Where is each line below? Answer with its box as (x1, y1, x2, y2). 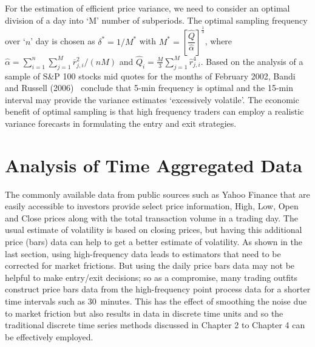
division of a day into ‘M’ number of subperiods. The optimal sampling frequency (5, 13, 308, 26)
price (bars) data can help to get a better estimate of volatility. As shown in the (5, 235, 303, 248)
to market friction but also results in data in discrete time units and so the (5, 306, 283, 319)
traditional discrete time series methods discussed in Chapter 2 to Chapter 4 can (5, 318, 305, 331)
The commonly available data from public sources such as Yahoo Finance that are (5, 187, 310, 200)
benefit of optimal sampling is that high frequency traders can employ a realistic (5, 105, 304, 118)
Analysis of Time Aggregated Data (5, 152, 302, 177)
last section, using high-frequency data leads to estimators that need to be (5, 247, 281, 260)
